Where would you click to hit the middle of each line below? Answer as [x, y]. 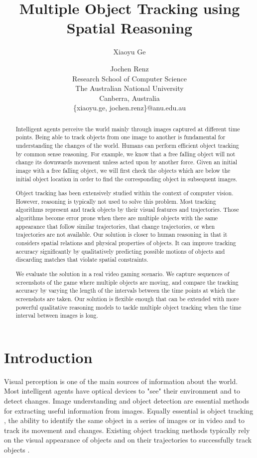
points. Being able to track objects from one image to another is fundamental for [121, 137]
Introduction [48, 357]
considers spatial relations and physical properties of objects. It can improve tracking [126, 243]
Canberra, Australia [129, 98]
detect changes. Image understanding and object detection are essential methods [127, 401]
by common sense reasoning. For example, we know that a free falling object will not [126, 154]
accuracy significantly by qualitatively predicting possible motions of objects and [120, 251]
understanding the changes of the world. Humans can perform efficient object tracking [127, 145]
